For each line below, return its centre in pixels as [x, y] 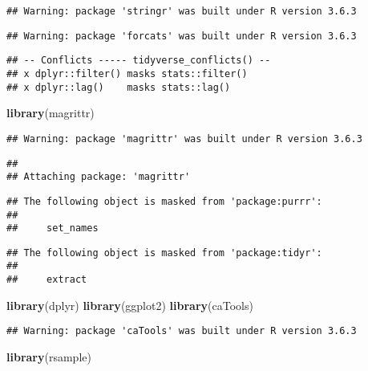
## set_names [53, 228]
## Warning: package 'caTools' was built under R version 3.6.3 [182, 331]
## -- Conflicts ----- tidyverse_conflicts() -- [139, 61]
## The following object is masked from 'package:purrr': [164, 201]
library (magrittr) [51, 113]
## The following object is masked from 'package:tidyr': [164, 253]
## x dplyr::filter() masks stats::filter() [127, 73]
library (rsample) [49, 357]
